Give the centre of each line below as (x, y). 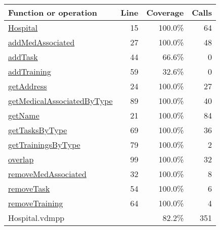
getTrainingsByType (44, 145)
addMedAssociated (41, 42)
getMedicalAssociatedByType (60, 101)
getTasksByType (38, 130)
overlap (21, 159)
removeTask (29, 188)
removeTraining (36, 203)
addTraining (30, 71)
